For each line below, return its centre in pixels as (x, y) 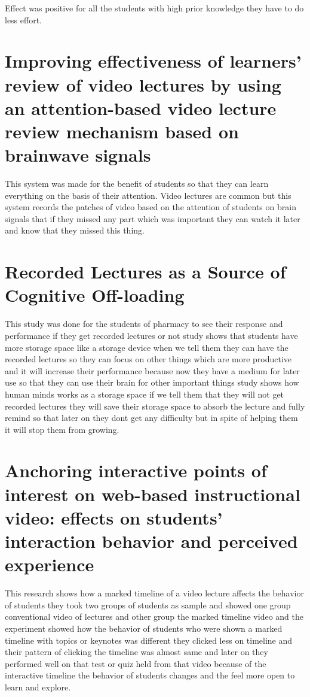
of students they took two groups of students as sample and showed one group (148, 604)
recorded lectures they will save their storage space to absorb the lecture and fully (155, 406)
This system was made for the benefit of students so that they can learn (137, 184)
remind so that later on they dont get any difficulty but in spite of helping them (151, 418)
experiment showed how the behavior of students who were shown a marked (144, 628)
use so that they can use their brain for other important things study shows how (152, 382)
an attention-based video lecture (141, 107)
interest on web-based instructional (153, 494)
